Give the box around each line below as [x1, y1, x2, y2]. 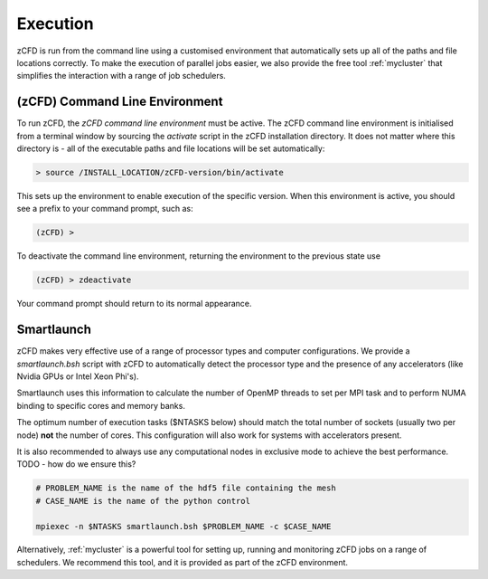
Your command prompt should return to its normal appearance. [16, 299, 252, 309]
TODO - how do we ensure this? [16, 459, 136, 470]
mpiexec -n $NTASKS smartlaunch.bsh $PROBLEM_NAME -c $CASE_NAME [35, 521, 332, 531]
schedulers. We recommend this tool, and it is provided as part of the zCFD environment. [16, 556, 348, 567]
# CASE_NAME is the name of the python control [35, 496, 250, 506]
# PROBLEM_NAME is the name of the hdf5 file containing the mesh [35, 483, 336, 493]
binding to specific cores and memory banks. [16, 400, 185, 411]
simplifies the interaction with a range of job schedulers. [16, 71, 226, 81]
